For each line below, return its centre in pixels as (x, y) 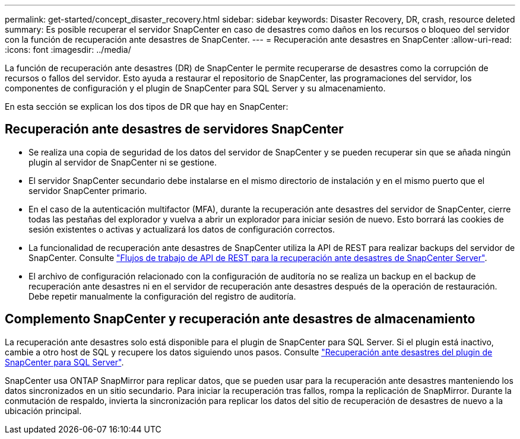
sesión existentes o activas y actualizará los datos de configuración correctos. (182, 229)
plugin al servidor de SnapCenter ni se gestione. (123, 162)
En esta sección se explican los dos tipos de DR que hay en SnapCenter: (147, 106)
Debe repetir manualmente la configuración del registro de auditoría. (162, 296)
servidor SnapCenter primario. (88, 190)
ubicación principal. (43, 411)
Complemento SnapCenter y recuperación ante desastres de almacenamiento (240, 319)
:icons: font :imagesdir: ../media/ (68, 50)
